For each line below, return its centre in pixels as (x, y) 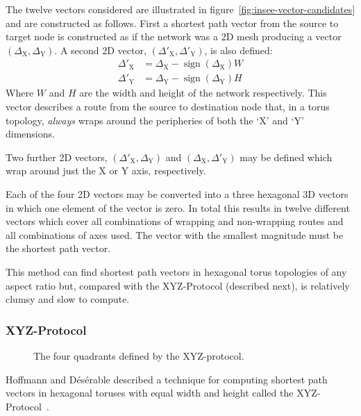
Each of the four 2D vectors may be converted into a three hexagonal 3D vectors (177, 194)
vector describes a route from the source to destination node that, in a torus (168, 107)
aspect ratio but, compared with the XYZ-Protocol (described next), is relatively (178, 285)
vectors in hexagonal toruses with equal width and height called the (150, 393)
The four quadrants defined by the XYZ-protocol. (139, 355)
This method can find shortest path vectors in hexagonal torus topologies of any (176, 271)
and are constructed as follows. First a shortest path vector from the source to (172, 23)
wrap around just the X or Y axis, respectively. (106, 170)
